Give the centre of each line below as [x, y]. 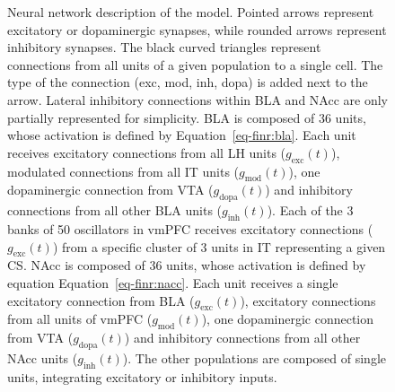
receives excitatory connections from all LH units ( [147, 152]
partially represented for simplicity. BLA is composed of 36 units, [187, 117]
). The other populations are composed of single [255, 357]
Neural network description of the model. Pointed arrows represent [191, 12]
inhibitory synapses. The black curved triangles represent [164, 47]
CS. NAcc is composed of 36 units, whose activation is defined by [187, 265]
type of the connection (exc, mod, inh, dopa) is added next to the [188, 82]
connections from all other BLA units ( [115, 210]
